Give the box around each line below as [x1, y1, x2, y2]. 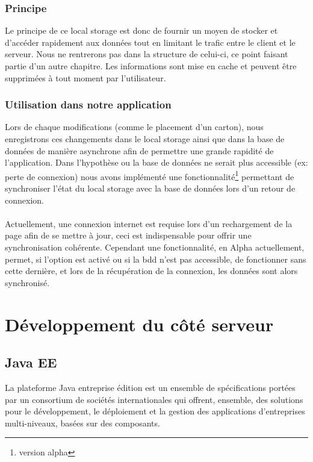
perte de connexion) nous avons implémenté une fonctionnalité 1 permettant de [5, 168, 294, 183]
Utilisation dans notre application [5, 97, 172, 112]
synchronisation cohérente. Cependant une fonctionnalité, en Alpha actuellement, [5, 241, 305, 253]
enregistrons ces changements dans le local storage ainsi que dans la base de [5, 133, 285, 145]
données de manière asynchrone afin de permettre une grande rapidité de [5, 144, 274, 157]
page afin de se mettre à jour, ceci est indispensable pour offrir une [5, 229, 252, 242]
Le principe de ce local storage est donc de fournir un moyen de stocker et [5, 24, 278, 37]
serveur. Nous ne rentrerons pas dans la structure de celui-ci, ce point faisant [5, 48, 288, 60]
